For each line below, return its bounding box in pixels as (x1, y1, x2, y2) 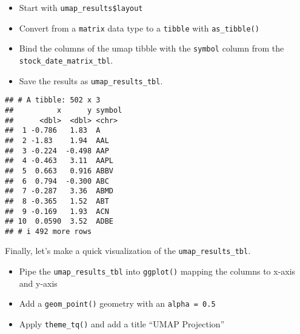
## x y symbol (5, 105, 122, 115)
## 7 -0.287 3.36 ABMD (5, 187, 113, 196)
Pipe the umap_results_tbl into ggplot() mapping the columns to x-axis (19, 265, 296, 278)
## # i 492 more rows (5, 227, 92, 236)
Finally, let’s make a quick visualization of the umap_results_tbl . (5, 244, 251, 257)
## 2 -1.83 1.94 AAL (5, 136, 109, 145)
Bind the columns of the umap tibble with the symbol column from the (19, 42, 284, 55)
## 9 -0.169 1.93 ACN (5, 207, 109, 216)
